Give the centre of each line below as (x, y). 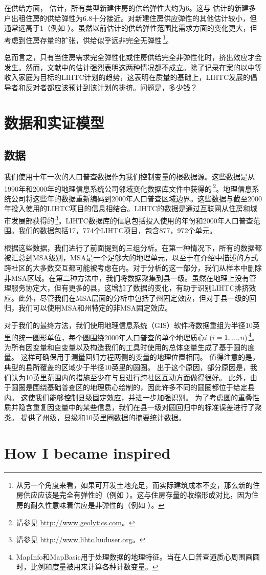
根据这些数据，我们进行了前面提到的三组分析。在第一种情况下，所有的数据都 (133, 247)
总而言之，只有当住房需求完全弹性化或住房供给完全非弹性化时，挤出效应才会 (133, 57)
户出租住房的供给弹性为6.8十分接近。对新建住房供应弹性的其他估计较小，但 (130, 18)
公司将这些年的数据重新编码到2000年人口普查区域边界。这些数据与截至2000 (136, 198)
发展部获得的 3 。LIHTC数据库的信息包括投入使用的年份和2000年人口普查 (132, 220)
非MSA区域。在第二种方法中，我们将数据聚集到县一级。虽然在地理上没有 (127, 278)
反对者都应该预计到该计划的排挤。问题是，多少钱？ (111, 87)
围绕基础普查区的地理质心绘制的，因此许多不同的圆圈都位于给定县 (143, 387)
